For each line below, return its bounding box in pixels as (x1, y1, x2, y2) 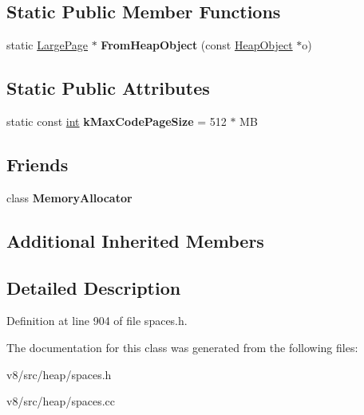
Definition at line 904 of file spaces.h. (6, 312, 188, 329)
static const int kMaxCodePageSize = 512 (6, 113, 227, 129)
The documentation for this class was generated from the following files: (6, 339, 358, 355)
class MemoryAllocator (6, 189, 133, 206)
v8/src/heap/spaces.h (6, 366, 112, 382)
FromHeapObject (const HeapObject (101, 37, 293, 53)
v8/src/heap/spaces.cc (6, 393, 115, 409)
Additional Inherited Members (6, 228, 264, 253)
